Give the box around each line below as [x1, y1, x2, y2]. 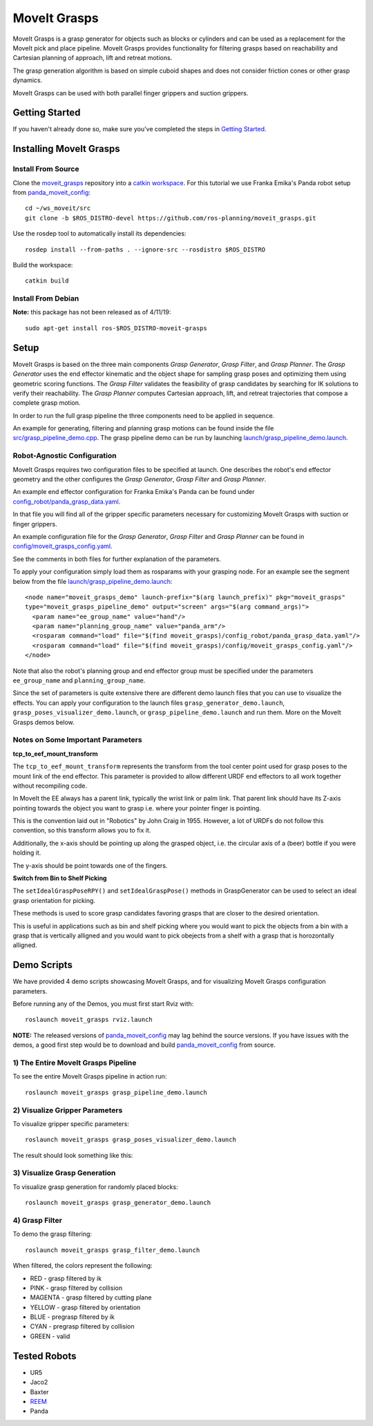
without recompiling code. [12, 781, 88, 790]
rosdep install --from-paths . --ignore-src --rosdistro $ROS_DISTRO [25, 245, 266, 254]
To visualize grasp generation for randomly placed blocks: [12, 1182, 179, 1191]
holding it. [12, 848, 41, 857]
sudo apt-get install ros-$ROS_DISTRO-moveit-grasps [25, 324, 207, 332]
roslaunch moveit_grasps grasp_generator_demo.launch [25, 1199, 211, 1207]
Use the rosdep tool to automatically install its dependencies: [12, 229, 186, 238]
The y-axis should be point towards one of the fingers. [12, 861, 168, 870]
